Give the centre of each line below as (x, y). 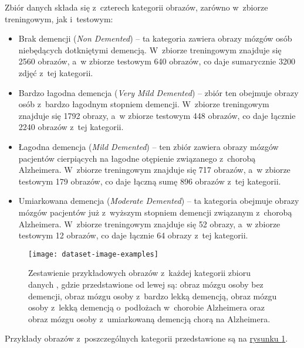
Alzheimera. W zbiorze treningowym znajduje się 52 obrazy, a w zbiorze (149, 224)
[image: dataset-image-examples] (93, 254)
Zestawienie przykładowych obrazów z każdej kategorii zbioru (140, 273)
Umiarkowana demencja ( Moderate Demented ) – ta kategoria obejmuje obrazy (159, 201)
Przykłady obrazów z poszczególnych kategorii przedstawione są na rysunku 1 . (146, 338)
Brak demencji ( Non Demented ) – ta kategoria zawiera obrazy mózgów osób (155, 38)
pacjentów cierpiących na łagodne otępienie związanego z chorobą (137, 158)
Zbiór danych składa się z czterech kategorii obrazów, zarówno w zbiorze (136, 7)
